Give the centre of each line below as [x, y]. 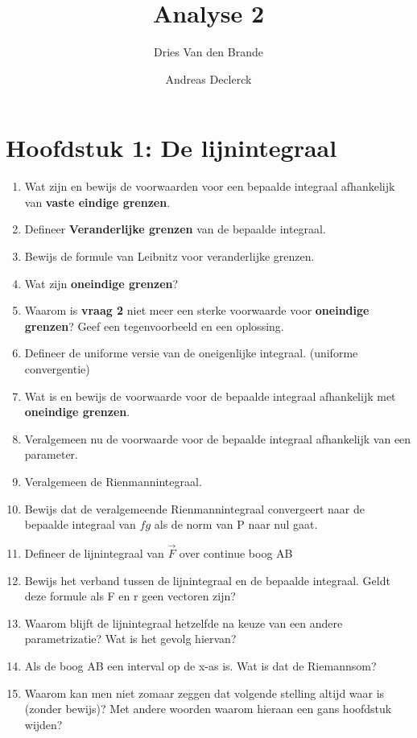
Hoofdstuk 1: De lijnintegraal [171, 148]
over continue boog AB [236, 552]
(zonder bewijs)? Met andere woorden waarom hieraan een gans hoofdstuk [208, 709]
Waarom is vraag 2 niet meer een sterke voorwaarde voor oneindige [197, 310]
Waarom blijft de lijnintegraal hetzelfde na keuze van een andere [184, 623]
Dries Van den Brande [208, 52]
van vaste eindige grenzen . [97, 202]
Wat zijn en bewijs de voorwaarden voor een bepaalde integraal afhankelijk [210, 186]
